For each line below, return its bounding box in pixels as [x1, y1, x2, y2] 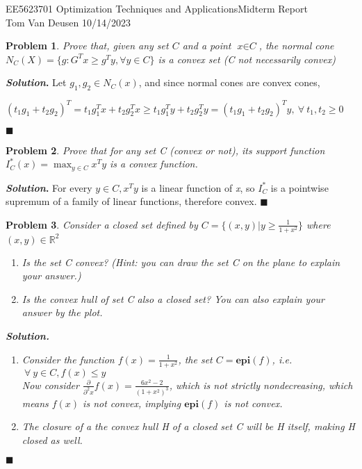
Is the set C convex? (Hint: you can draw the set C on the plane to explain [22, 254, 340, 269]
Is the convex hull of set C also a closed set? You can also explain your [22, 291, 324, 306]
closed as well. [22, 432, 83, 447]
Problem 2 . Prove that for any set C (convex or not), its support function [6, 142, 325, 157]
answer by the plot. [22, 305, 103, 320]
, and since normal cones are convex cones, [138, 75, 320, 90]
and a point [182, 38, 231, 53]
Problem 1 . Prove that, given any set [6, 38, 169, 53]
